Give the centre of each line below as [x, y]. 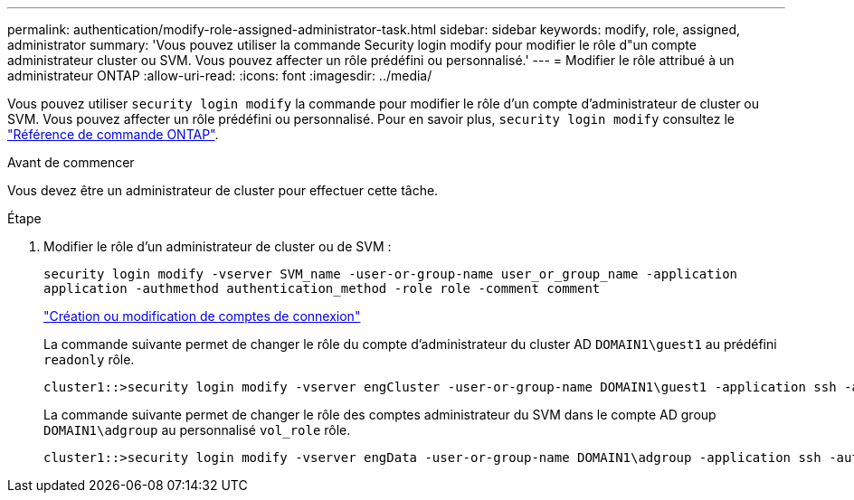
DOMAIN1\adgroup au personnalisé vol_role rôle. [197, 430]
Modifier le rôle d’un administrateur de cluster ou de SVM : [218, 246]
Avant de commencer [71, 162]
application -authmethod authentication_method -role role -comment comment [322, 288]
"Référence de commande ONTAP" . [113, 134]
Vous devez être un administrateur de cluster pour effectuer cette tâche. [223, 190]
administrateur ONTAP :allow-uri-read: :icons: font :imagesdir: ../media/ [220, 75]
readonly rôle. [89, 359]
